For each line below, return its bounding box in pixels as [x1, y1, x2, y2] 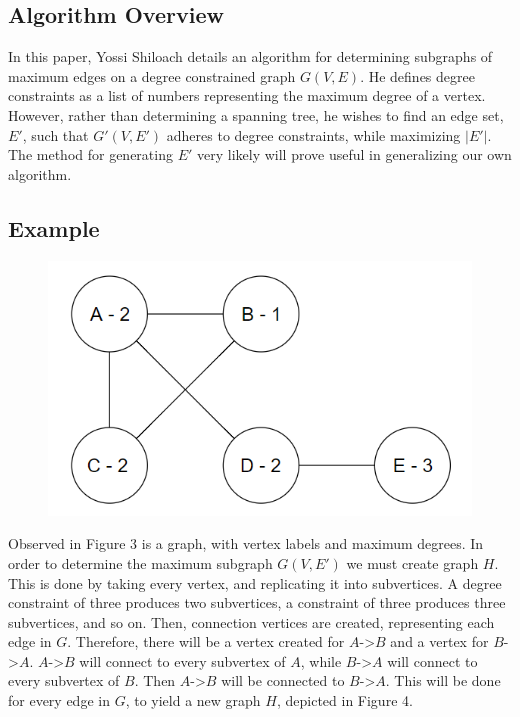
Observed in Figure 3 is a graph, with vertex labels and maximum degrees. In [8, 533, 484, 554]
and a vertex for [390, 631, 489, 652]
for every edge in [8, 690, 110, 711]
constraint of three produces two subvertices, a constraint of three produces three [8, 592, 506, 613]
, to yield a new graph [125, 690, 261, 711]
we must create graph [346, 552, 479, 573]
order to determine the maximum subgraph [8, 552, 273, 573]
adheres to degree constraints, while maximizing [166, 124, 461, 145]
